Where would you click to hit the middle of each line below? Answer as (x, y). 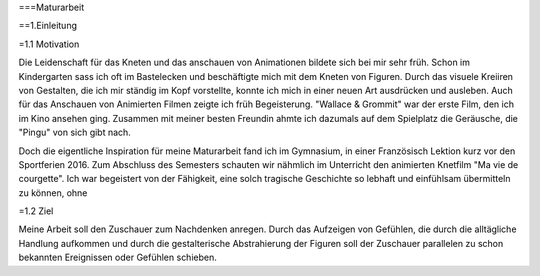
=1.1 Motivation (49, 44)
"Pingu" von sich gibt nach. (75, 132)
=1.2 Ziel (36, 211)
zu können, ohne (53, 192)
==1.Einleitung (47, 26)
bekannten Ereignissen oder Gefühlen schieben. (117, 257)
